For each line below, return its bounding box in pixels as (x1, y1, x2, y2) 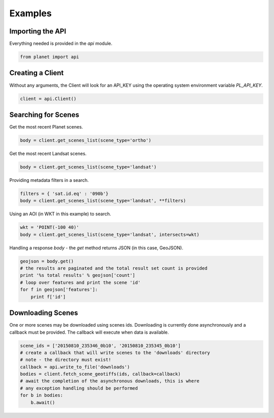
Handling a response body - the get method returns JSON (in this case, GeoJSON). (9, 244, 184, 251)
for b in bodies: (20, 393, 63, 398)
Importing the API (9, 27, 66, 36)
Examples (9, 8, 52, 19)
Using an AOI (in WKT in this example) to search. (9, 211, 112, 217)
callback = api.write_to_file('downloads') (20, 364, 130, 370)
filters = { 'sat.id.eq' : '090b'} (20, 190, 109, 197)
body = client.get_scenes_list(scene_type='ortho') (20, 138, 152, 143)
